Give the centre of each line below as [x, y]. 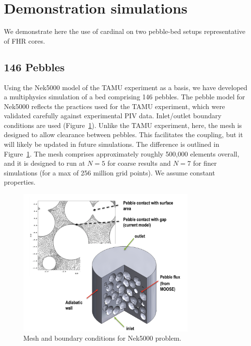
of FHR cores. [24, 40]
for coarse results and [139, 163]
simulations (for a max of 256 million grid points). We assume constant [110, 172]
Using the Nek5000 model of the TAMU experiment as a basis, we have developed [126, 87]
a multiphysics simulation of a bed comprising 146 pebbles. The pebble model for [125, 97]
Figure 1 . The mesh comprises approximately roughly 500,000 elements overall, [122, 153]
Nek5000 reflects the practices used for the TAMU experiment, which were [115, 106]
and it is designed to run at [45, 163]
